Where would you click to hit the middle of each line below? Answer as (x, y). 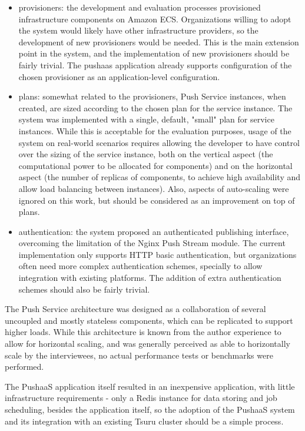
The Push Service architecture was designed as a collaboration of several (135, 309)
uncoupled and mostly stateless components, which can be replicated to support (149, 320)
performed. (24, 367)
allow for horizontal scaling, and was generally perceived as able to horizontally (147, 344)
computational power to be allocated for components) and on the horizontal (155, 165)
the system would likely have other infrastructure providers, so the (138, 30)
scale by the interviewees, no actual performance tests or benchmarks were (139, 355)
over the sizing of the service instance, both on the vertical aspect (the (146, 154)
